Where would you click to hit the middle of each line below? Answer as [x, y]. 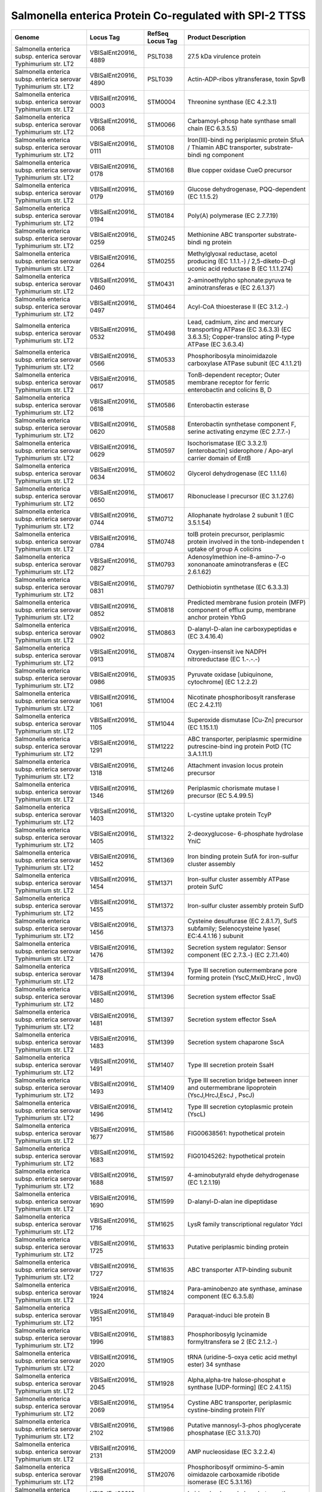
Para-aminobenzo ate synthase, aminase [245, 1288]
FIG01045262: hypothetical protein [236, 1156]
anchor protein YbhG [217, 617]
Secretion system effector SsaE [232, 997]
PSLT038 [160, 56]
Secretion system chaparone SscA [236, 1042]
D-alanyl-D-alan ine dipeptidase [232, 1201]
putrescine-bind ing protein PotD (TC [239, 746]
